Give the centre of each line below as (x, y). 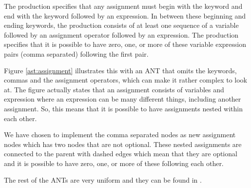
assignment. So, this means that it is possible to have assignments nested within (124, 108)
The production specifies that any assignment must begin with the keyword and (123, 6)
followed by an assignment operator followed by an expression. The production (121, 34)
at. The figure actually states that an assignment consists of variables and (114, 89)
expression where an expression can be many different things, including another (123, 99)
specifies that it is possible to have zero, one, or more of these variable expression (125, 44)
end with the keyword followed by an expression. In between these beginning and (125, 15)
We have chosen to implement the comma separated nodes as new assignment (120, 135)
